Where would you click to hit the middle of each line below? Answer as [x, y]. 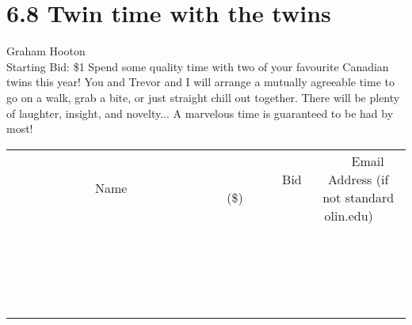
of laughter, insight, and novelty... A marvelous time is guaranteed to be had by [200, 113]
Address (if [359, 179]
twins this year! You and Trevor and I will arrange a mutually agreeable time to [200, 82]
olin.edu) [349, 215]
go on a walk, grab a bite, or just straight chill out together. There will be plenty [203, 97]
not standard [359, 197]
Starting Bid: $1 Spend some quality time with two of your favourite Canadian [198, 66]
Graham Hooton [46, 51]
